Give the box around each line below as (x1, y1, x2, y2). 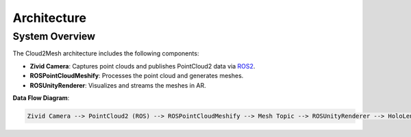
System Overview (12, 30, 96, 42)
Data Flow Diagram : (12, 93, 70, 102)
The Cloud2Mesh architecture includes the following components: (12, 49, 199, 58)
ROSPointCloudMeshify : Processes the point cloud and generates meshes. (29, 72, 244, 80)
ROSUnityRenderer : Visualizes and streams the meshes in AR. (29, 81, 207, 89)
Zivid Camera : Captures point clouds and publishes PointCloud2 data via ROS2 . (29, 62, 256, 70)
